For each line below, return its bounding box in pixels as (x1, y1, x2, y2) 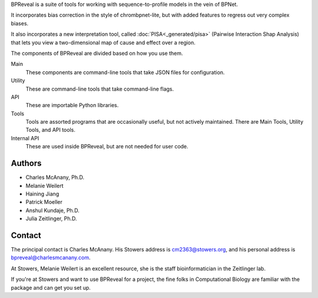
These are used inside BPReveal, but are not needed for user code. (25, 143, 188, 150)
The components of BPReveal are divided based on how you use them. (11, 49, 183, 57)
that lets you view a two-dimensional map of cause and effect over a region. (11, 39, 196, 46)
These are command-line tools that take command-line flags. (25, 85, 174, 92)
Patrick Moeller (25, 198, 63, 206)
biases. (11, 19, 29, 27)
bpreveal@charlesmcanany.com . (11, 254, 91, 261)
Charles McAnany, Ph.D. (25, 174, 85, 181)
